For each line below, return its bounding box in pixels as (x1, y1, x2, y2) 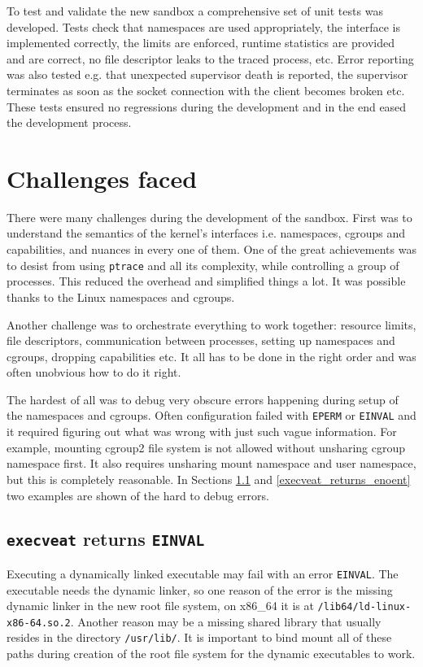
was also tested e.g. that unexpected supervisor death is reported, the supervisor (7, 66, 408, 83)
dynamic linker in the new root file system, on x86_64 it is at (7, 597, 314, 614)
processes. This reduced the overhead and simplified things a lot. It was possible (7, 272, 406, 290)
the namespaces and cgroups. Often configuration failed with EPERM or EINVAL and (7, 407, 416, 424)
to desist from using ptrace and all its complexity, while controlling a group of (7, 256, 399, 273)
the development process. (7, 114, 132, 131)
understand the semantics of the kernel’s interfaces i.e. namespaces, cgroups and (7, 225, 405, 242)
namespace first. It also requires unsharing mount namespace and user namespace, (7, 455, 416, 472)
